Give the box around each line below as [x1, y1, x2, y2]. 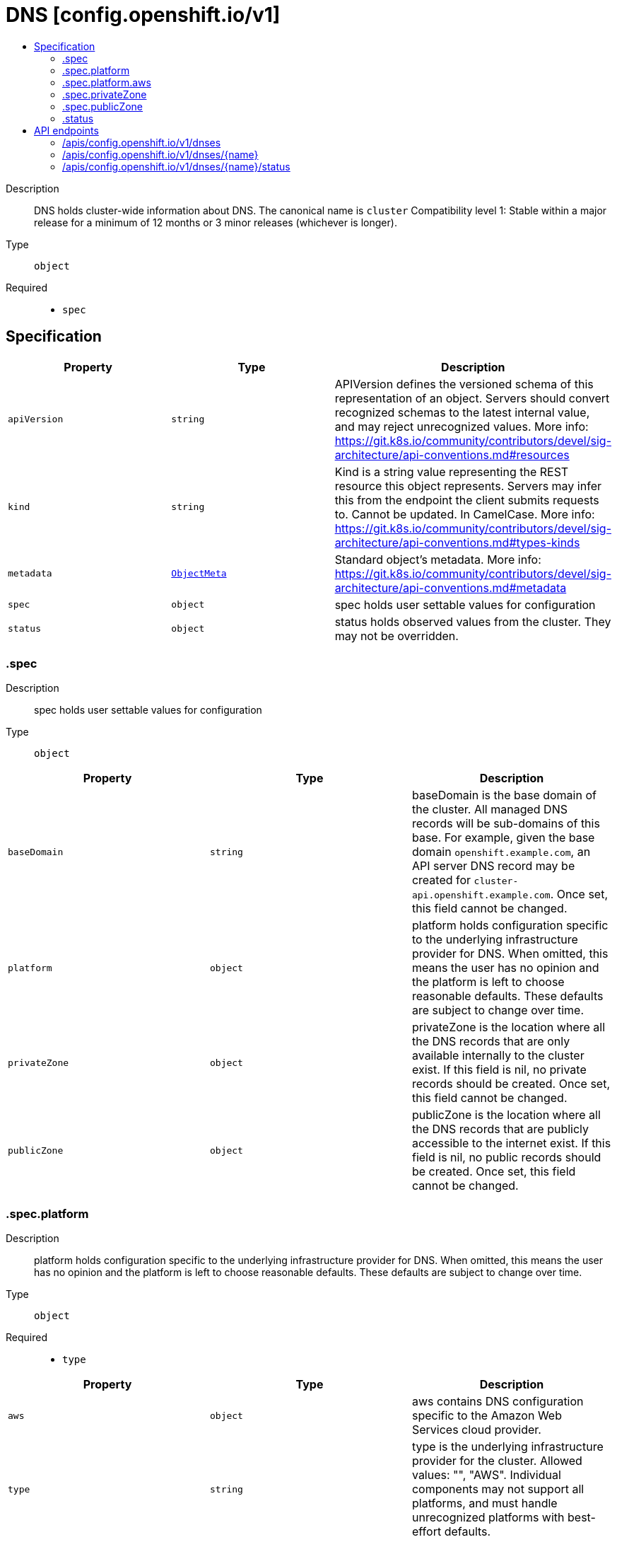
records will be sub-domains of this [411, 816, 600, 831]
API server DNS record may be [411, 859, 575, 874]
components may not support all [411, 1482, 584, 1497]
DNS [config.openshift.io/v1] [6, 3, 281, 27]
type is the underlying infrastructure [411, 1439, 604, 1454]
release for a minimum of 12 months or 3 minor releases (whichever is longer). [34, 216, 397, 228]
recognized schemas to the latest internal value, [334, 405, 590, 419]
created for [411, 873, 471, 888]
